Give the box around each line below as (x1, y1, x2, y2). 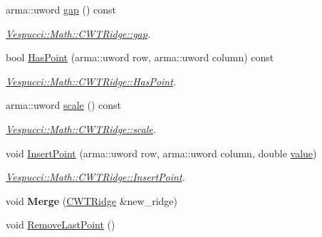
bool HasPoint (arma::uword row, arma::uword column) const (6, 50, 274, 65)
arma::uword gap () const (6, 2, 116, 16)
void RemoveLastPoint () (6, 217, 115, 232)
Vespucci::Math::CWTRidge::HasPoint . (6, 73, 177, 88)
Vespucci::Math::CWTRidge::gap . (6, 26, 151, 41)
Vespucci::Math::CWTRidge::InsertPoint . (6, 169, 185, 184)
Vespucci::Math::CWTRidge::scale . (6, 121, 157, 136)
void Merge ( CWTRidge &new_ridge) (6, 193, 177, 208)
